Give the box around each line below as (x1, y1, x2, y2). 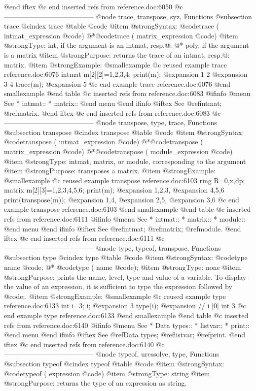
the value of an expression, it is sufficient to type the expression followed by (4, 281, 232, 292)
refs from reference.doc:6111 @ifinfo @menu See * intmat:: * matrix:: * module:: (4, 214, 246, 224)
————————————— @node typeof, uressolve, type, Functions (4, 349, 219, 359)
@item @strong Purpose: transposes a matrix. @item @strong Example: (4, 165, 216, 176)
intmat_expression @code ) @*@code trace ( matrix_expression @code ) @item (4, 30, 238, 40)
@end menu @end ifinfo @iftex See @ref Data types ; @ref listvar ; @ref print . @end (4, 329, 246, 340)
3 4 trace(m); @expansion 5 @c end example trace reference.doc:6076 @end (4, 78, 231, 89)
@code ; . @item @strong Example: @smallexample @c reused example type (4, 291, 226, 301)
